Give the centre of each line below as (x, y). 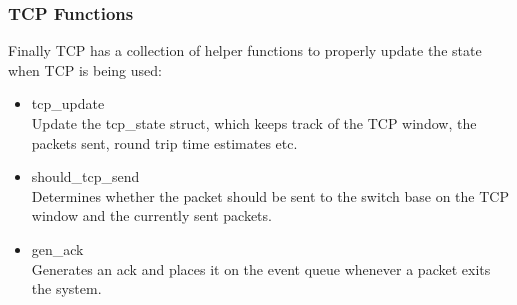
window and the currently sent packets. (151, 215)
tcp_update (68, 103)
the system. (66, 288)
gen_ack (57, 248)
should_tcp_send (85, 176)
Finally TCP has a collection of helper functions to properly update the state (245, 50)
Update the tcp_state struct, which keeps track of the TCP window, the (254, 123)
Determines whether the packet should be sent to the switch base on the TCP (270, 195)
